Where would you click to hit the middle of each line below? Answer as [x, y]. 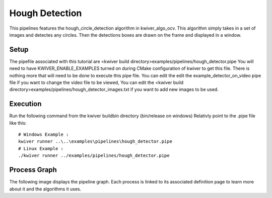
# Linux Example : [41, 148]
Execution [25, 104]
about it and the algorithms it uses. [45, 189]
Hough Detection [46, 13]
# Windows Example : [44, 135]
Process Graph [33, 170]
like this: [18, 123]
